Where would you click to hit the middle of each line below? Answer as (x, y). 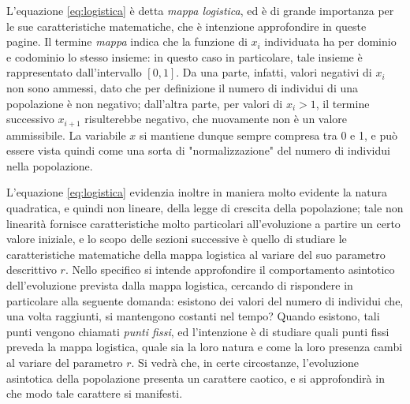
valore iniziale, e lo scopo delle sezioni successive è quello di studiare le (177, 239)
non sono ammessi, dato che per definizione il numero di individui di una (183, 87)
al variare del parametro (65, 362)
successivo (30, 119)
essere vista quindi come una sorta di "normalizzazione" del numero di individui (198, 150)
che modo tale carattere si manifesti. (95, 393)
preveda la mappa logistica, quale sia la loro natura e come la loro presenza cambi (205, 347)
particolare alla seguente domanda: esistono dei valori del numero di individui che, (205, 300)
